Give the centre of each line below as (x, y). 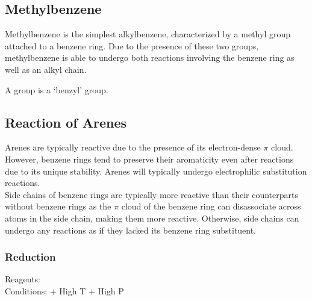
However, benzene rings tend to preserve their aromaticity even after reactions (149, 159)
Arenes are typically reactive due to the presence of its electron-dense (133, 147)
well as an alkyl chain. (46, 69)
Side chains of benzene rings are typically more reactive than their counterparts (152, 194)
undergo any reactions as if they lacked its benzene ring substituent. (131, 230)
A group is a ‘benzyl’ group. (57, 89)
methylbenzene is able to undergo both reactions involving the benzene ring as (150, 57)
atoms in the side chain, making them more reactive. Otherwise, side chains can (152, 218)
